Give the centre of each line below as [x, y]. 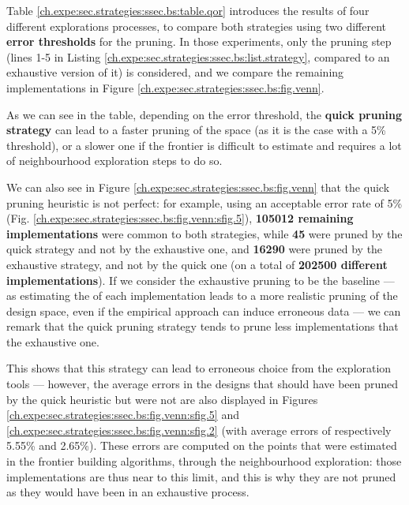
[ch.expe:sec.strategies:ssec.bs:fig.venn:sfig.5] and [123, 415]
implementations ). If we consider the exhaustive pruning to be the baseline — [201, 280]
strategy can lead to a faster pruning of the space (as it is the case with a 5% [196, 130]
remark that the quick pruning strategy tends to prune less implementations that [203, 326]
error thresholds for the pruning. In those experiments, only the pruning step [199, 41]
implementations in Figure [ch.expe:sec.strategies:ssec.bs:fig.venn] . [165, 87]
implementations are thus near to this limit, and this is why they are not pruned [201, 476]
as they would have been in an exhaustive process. [128, 492]
